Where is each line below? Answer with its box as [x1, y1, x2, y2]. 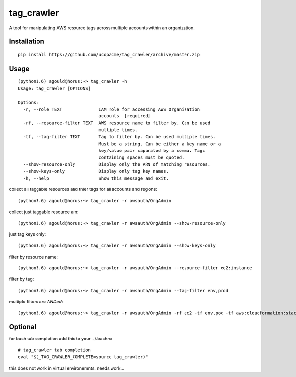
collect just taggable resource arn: [9, 209, 79, 215]
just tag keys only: [9, 231, 46, 237]
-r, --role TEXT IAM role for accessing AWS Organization [23, 106, 200, 112]
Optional [9, 323, 37, 331]
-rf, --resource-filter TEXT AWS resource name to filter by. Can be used [23, 120, 211, 126]
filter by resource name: [9, 254, 58, 260]
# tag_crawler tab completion [18, 347, 91, 353]
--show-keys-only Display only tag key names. [23, 168, 169, 174]
